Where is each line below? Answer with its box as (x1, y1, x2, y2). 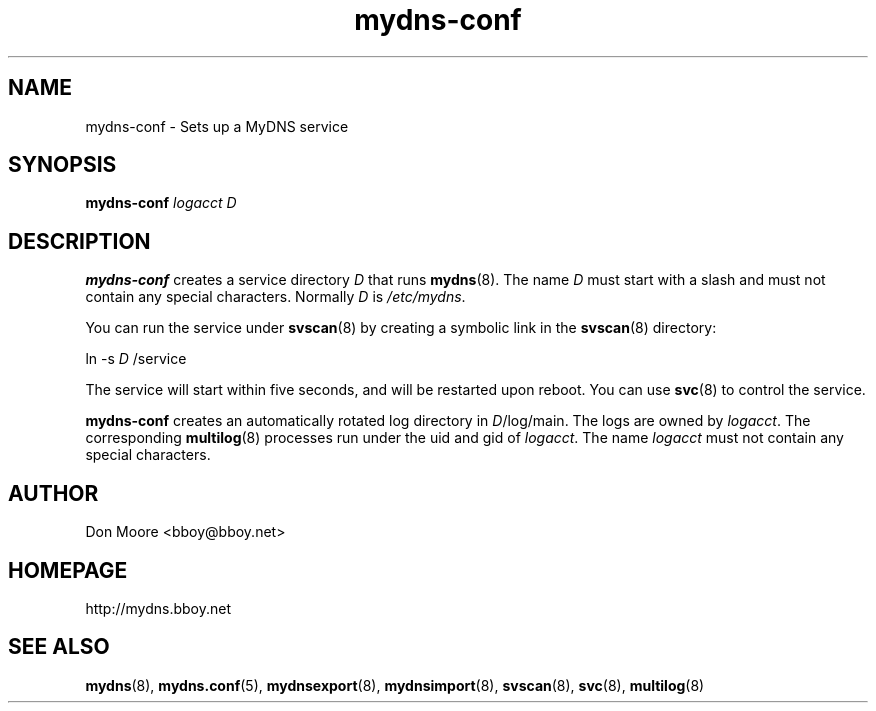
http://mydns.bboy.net (85, 599, 232, 617)
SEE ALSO (8, 634, 110, 660)
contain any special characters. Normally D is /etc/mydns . (85, 288, 466, 306)
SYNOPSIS (8, 152, 117, 178)
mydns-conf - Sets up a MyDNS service (85, 117, 349, 135)
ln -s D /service (85, 350, 187, 368)
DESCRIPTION (8, 228, 151, 254)
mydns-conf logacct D (85, 194, 237, 212)
